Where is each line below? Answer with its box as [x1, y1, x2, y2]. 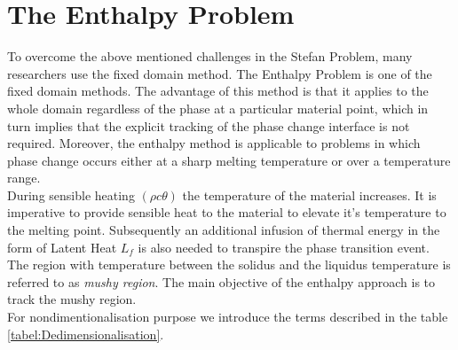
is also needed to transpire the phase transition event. [138, 237, 430, 256]
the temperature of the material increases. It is [182, 185, 437, 204]
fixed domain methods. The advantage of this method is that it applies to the [7, 82, 429, 100]
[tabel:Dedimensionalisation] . [7, 324, 164, 343]
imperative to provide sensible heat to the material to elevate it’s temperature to [7, 203, 446, 222]
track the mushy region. [7, 290, 137, 308]
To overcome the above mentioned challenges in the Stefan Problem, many [7, 47, 413, 66]
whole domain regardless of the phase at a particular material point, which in [7, 98, 429, 117]
